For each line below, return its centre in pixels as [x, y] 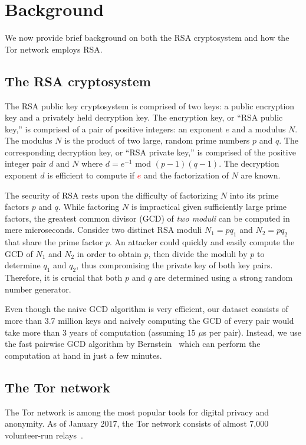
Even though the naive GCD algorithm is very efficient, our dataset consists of [147, 309]
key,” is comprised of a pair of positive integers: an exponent [114, 129]
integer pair [26, 163]
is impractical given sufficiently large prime [209, 207]
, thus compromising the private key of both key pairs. [175, 265]
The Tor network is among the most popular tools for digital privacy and [137, 412]
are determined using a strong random [223, 277]
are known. [261, 175]
